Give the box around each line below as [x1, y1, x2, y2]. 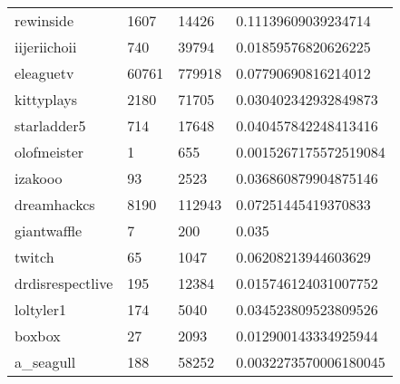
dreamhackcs [15, 194, 95, 215]
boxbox [15, 325, 61, 346]
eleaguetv [15, 62, 74, 83]
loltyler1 [15, 299, 66, 320]
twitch [15, 246, 54, 267]
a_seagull [15, 351, 76, 372]
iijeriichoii [15, 36, 77, 57]
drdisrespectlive [15, 273, 113, 293]
